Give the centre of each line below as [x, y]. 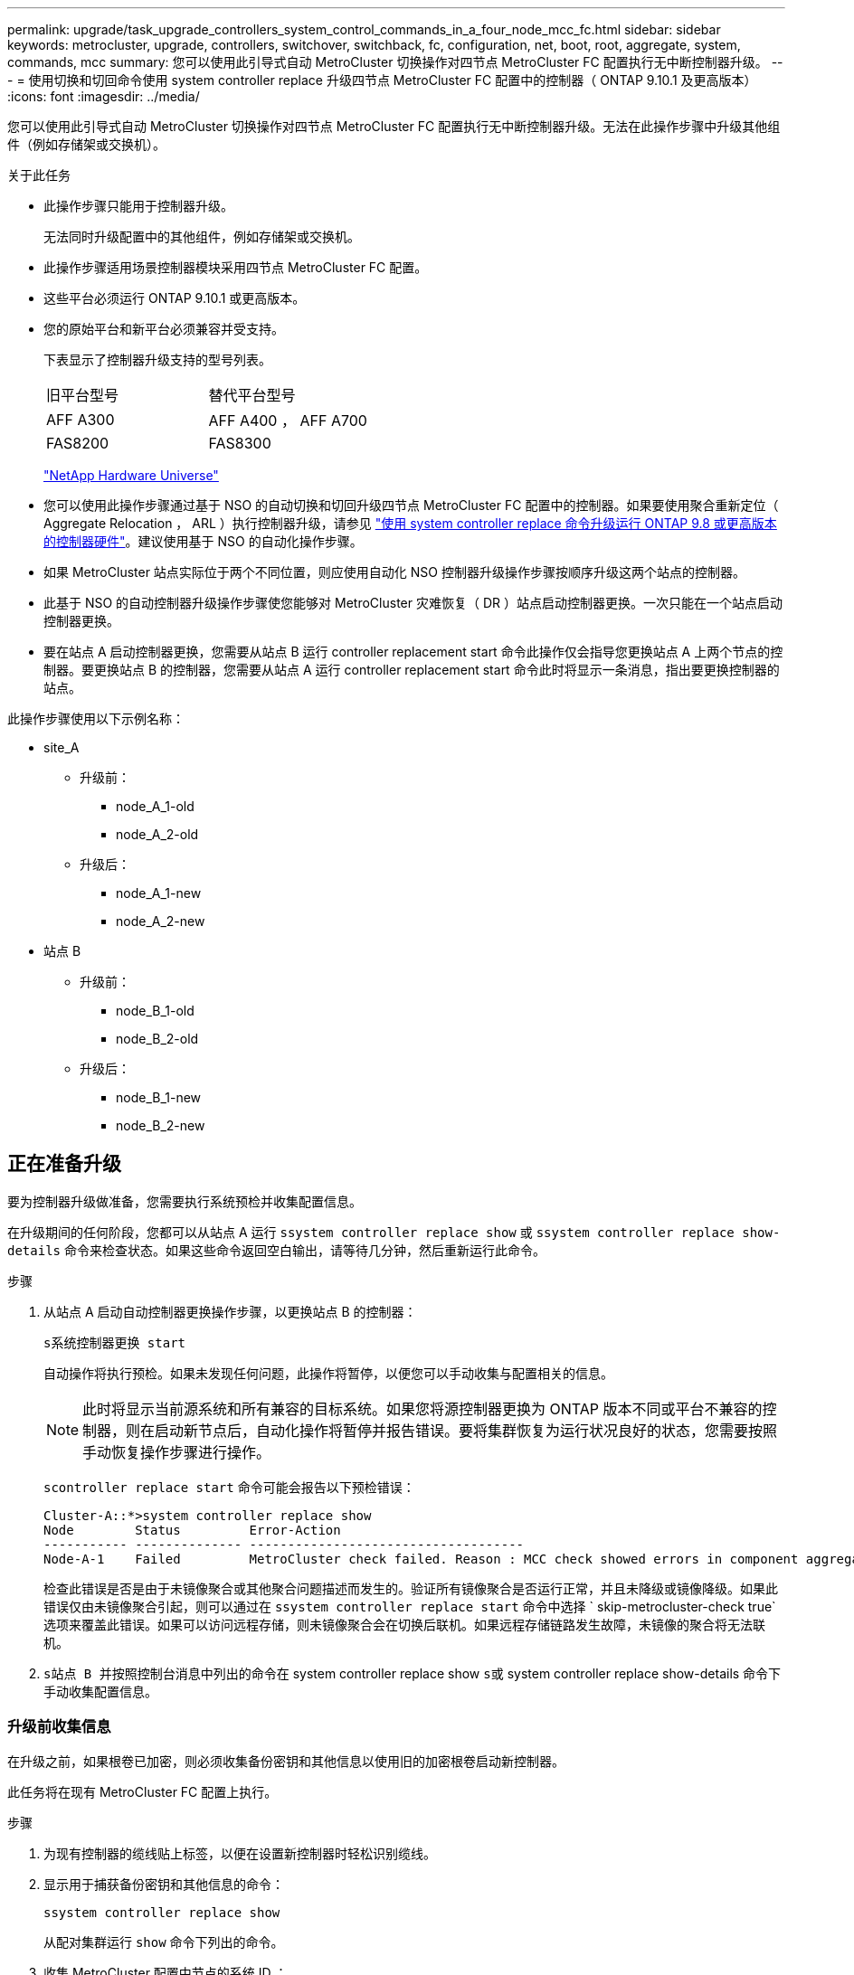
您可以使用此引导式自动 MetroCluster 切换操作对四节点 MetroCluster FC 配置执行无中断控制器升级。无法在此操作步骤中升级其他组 [394, 126]
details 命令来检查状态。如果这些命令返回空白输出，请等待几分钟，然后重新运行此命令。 [276, 1250]
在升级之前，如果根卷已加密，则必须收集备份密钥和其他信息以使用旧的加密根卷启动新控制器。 [286, 1761]
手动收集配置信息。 [100, 1691]
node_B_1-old [155, 1011]
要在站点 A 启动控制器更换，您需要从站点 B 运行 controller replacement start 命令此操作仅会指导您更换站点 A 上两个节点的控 [413, 652]
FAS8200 [78, 443]
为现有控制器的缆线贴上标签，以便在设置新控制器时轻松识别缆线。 [240, 1853]
